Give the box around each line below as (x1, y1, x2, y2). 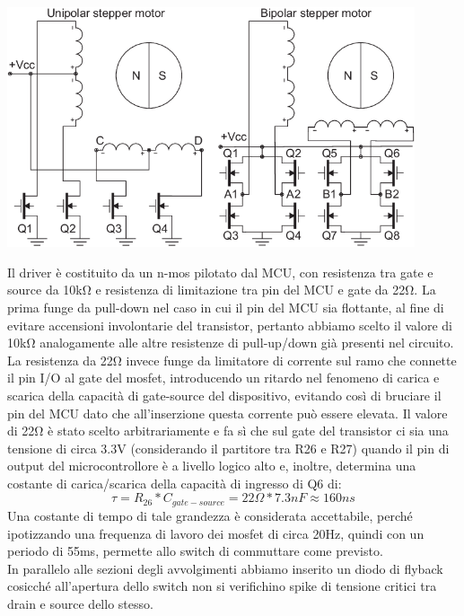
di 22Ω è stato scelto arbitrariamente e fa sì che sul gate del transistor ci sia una (7, 421, 449, 440)
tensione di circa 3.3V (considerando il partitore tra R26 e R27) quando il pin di (7, 438, 450, 457)
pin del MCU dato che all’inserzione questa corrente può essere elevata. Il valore (7, 403, 448, 422)
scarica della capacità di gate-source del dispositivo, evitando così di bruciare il (7, 385, 442, 404)
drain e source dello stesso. (7, 594, 153, 612)
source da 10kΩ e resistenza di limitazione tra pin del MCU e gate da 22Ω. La (7, 280, 436, 299)
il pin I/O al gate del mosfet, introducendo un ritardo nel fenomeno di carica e (7, 368, 440, 387)
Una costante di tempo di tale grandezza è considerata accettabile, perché (7, 506, 413, 524)
